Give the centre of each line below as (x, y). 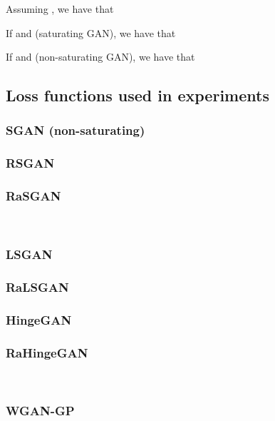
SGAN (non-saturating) (76, 130)
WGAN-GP (40, 411)
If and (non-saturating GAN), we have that (100, 57)
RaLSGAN (37, 286)
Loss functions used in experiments (137, 95)
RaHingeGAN (47, 352)
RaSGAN (33, 196)
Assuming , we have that (60, 9)
